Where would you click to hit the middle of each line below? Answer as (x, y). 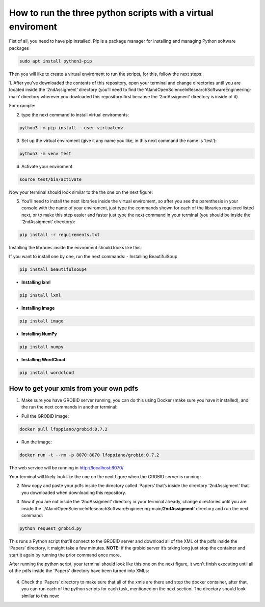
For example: (22, 106)
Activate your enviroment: (47, 166)
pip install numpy (41, 347)
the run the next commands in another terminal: (69, 407)
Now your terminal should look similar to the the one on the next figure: (81, 192)
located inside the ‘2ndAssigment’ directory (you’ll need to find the (77, 90)
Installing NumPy (39, 334)
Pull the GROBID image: (45, 416)
